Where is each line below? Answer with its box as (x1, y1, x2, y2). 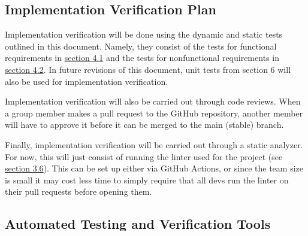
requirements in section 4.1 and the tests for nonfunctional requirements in (5, 51, 279, 64)
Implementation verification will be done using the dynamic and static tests (5, 28, 283, 41)
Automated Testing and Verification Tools (5, 214, 271, 233)
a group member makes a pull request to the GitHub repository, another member (5, 106, 303, 119)
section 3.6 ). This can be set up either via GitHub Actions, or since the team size (5, 162, 303, 174)
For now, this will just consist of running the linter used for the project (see (5, 150, 283, 163)
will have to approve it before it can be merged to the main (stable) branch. (5, 118, 284, 131)
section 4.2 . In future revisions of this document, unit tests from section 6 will (5, 63, 291, 75)
